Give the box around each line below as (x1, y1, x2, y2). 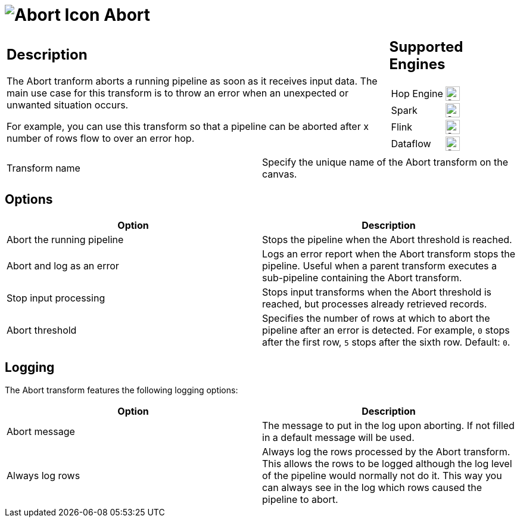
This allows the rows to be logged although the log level (262, 458, 512, 470)
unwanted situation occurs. (7, 99, 129, 111)
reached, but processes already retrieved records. (262, 297, 487, 310)
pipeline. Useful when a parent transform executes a (262, 259, 497, 272)
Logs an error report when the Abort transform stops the (262, 247, 515, 260)
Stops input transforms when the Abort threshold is (262, 285, 491, 298)
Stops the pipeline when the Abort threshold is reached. (262, 233, 512, 246)
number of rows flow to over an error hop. (7, 132, 195, 145)
